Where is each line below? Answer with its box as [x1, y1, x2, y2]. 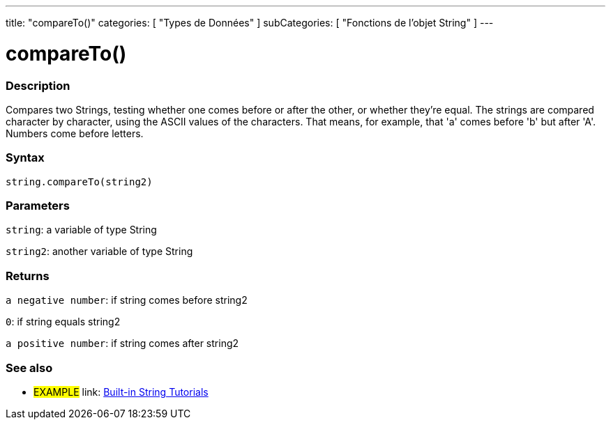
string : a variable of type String [6, 224, 157, 236]
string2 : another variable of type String [6, 245, 193, 258]
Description [6, 78, 70, 93]
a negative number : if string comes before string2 [6, 294, 248, 307]
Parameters [6, 199, 70, 212]
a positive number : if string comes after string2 [6, 337, 239, 350]
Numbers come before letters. [6, 127, 144, 139]
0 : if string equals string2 [6, 316, 121, 328]
